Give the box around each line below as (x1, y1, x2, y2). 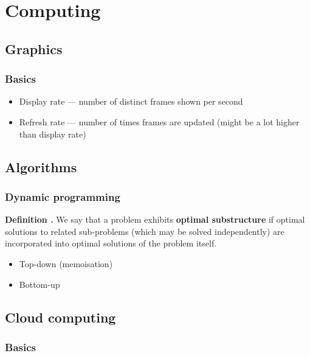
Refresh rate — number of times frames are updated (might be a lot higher (19, 115, 300, 128)
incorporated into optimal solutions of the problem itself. (5, 237, 217, 250)
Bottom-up (19, 277, 60, 290)
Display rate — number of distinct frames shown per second (19, 95, 243, 108)
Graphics (5, 39, 63, 58)
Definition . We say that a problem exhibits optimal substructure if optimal (5, 213, 305, 226)
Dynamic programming (5, 189, 120, 204)
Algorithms (5, 157, 77, 176)
